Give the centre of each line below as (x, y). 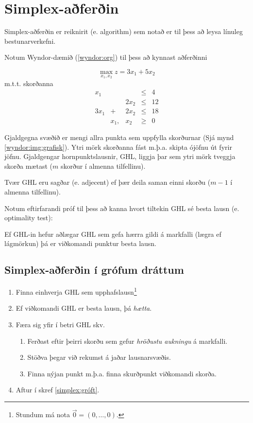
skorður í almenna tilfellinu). (103, 166)
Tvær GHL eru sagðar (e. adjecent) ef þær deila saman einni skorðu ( (108, 182)
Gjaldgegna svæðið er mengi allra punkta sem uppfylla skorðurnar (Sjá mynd (119, 137)
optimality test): (29, 218)
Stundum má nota (43, 414)
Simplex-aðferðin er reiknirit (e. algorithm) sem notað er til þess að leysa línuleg (124, 31)
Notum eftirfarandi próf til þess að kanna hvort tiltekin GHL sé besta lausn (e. (122, 208)
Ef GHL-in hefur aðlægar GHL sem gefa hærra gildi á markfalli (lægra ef (113, 234)
